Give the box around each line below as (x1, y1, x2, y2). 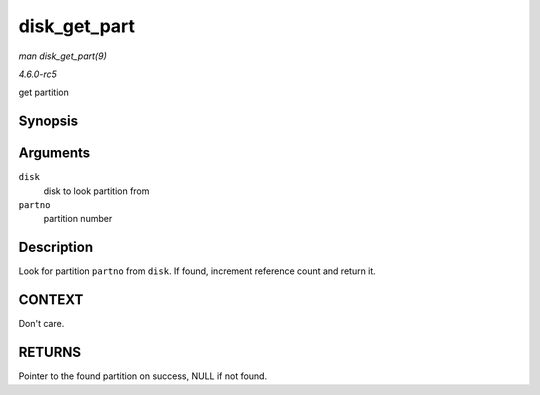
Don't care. (18, 318, 65, 330)
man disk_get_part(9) (18, 50, 107, 62)
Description (18, 239, 94, 256)
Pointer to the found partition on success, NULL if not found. (18, 370, 268, 382)
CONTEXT (18, 291, 84, 309)
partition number (43, 213, 113, 225)
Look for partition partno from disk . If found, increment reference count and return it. (18, 265, 377, 277)
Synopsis (18, 113, 79, 130)
